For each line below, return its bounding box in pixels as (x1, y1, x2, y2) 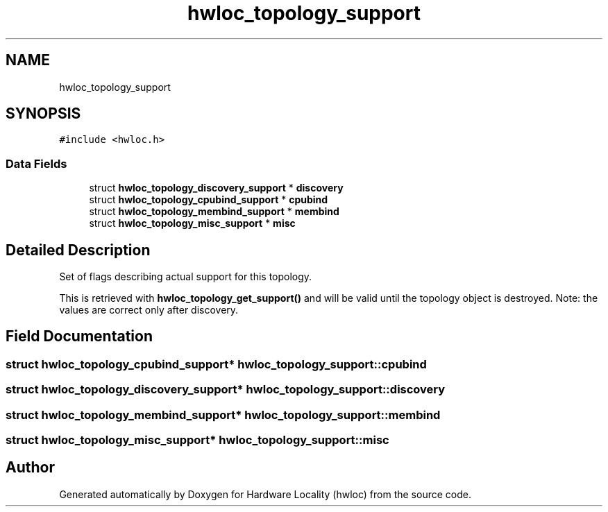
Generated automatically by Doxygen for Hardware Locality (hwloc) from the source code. (59, 488, 471, 500)
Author (6, 459, 55, 477)
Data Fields (6, 156, 67, 171)
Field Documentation (6, 327, 153, 345)
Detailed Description (6, 241, 151, 259)
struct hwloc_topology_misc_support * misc (89, 217, 296, 230)
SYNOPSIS (6, 105, 81, 123)
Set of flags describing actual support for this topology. (59, 271, 312, 283)
